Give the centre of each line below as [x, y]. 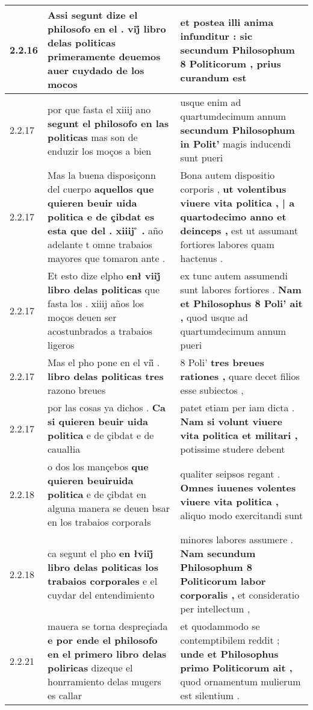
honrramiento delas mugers [104, 681]
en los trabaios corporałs [99, 522]
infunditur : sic [216, 36]
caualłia [64, 449]
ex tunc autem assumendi [234, 276]
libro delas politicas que [104, 289]
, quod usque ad [214, 317]
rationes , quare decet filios [240, 376]
